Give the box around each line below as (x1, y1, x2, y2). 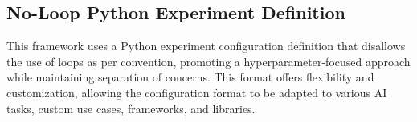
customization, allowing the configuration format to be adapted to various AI (6, 84, 387, 100)
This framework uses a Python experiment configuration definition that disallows (6, 37, 406, 54)
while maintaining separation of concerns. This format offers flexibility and (6, 69, 374, 85)
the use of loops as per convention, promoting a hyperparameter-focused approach (6, 53, 411, 69)
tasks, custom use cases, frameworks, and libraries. (6, 100, 256, 116)
